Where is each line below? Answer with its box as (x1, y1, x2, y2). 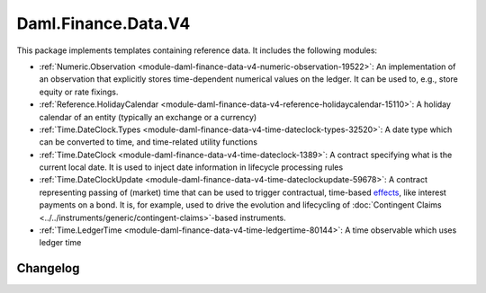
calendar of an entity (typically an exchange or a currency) (39, 111, 257, 122)
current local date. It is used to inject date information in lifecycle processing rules (39, 162, 344, 173)
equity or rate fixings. (39, 86, 119, 97)
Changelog (16, 261, 80, 276)
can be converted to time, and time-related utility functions (39, 137, 258, 147)
